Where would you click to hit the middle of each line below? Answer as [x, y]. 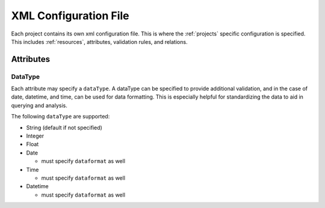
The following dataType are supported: [60, 117]
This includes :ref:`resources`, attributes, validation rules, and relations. [99, 41]
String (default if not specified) [64, 127]
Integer [35, 136]
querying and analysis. [39, 105]
